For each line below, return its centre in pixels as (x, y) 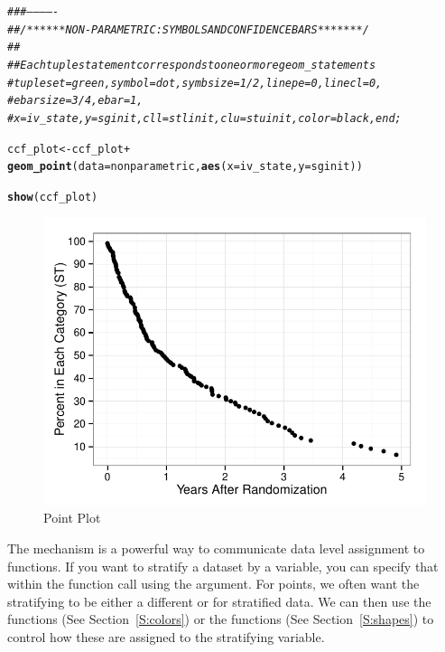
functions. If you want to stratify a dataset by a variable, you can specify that (223, 566)
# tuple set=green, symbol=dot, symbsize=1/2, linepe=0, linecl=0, (195, 83)
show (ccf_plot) (53, 197)
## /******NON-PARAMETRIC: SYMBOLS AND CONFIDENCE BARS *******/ (188, 29)
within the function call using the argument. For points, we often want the (213, 584)
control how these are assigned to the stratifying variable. (166, 637)
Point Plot (72, 518)
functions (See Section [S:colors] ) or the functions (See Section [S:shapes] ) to (221, 619)
